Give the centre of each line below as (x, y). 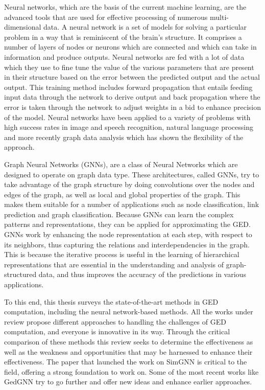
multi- (219, 17)
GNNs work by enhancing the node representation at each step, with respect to (128, 234)
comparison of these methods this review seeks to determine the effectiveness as (129, 341)
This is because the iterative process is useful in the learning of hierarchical (122, 254)
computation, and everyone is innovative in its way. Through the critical (117, 331)
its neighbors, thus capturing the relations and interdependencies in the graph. (127, 244)
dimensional (23, 27)
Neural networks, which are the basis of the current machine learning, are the (125, 7)
